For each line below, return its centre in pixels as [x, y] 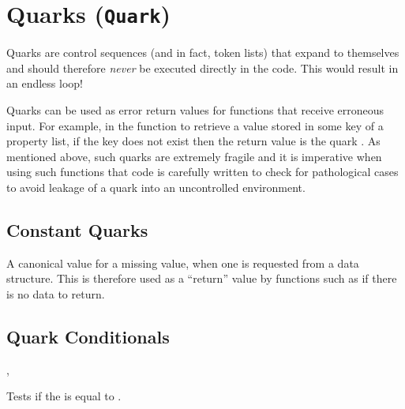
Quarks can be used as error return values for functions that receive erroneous [195, 110]
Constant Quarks [77, 229]
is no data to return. [56, 293]
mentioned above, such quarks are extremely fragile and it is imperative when [194, 156]
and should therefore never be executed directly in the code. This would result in [202, 68]
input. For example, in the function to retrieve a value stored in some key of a [195, 125]
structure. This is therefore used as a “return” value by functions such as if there [202, 278]
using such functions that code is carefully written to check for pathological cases [202, 172]
